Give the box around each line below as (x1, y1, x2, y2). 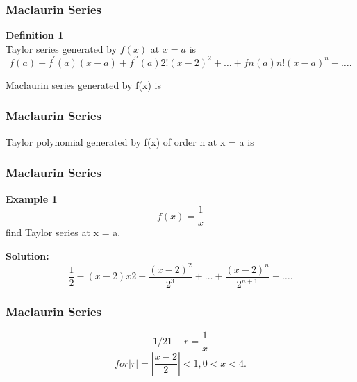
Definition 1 (6, 28, 64, 42)
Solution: (6, 248, 49, 263)
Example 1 (6, 191, 58, 206)
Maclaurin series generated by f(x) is (6, 77, 161, 92)
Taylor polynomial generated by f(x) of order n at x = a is (6, 134, 254, 149)
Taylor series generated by (6, 41, 117, 56)
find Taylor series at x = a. (6, 225, 121, 240)
